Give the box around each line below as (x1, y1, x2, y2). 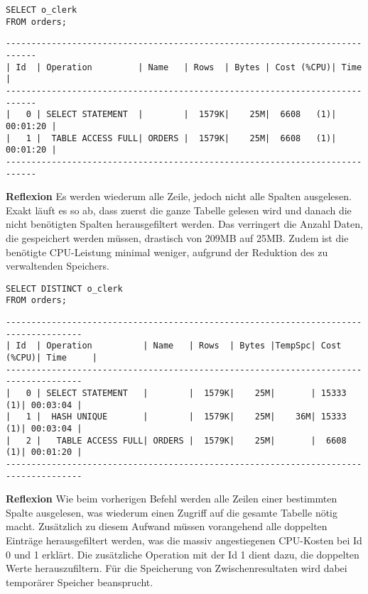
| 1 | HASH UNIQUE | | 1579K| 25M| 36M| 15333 (6, 412, 347, 422)
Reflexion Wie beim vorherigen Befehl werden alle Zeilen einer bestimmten (6, 491, 337, 506)
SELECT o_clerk (6, 5, 77, 15)
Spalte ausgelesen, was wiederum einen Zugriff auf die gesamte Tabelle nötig (6, 505, 338, 519)
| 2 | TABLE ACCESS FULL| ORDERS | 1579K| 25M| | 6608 (6, 435, 347, 446)
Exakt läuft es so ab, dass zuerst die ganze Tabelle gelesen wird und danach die (6, 202, 352, 217)
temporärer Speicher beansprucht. (6, 574, 153, 589)
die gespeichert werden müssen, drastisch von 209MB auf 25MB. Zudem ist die (6, 230, 349, 245)
